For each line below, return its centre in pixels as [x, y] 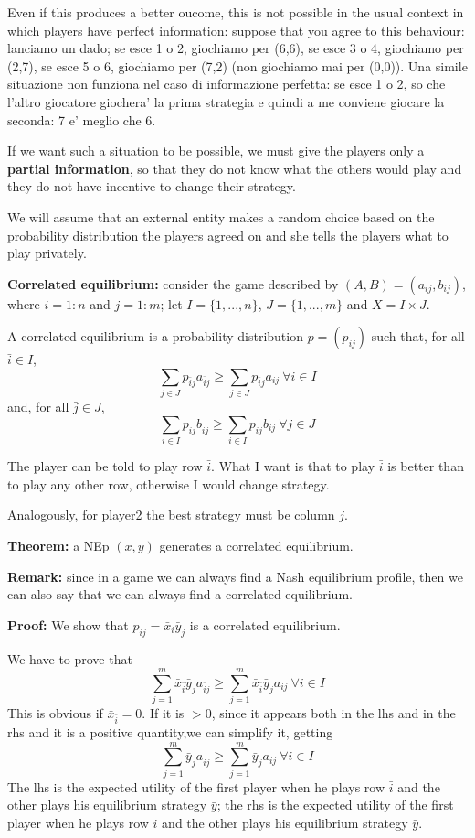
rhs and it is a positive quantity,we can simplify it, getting [170, 731]
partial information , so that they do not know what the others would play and [235, 168]
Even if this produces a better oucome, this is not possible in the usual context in [236, 12]
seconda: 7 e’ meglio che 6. [82, 119]
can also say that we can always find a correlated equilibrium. [180, 594]
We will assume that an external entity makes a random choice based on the [221, 216]
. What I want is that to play [293, 466]
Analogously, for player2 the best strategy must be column [171, 515]
